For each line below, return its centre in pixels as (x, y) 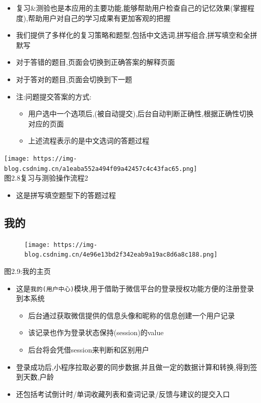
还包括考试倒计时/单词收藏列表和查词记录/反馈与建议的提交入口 (123, 394)
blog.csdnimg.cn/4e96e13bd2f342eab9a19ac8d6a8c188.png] (121, 255)
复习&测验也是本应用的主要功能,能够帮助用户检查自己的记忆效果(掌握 (132, 8)
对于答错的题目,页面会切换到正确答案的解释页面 (95, 62)
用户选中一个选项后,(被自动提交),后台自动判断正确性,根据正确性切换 (141, 114)
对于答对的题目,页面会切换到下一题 (74, 79)
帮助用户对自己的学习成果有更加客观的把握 (99, 18)
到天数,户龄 (35, 377)
